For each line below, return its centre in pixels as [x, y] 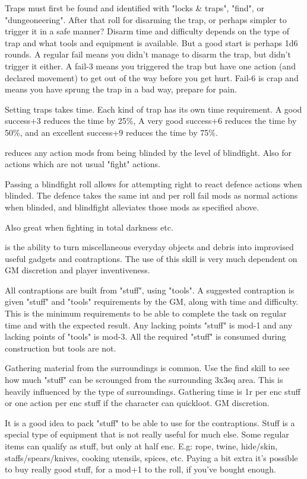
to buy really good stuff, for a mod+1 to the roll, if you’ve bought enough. [140, 469]
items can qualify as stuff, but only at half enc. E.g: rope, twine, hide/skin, [141, 446]
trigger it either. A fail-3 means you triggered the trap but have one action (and [150, 66]
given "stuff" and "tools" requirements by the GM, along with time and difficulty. [152, 301]
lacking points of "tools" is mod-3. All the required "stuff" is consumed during [145, 336]
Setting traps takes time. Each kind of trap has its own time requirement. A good [153, 109]
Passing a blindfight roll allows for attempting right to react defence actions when [153, 183]
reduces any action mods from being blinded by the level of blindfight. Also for [148, 152]
